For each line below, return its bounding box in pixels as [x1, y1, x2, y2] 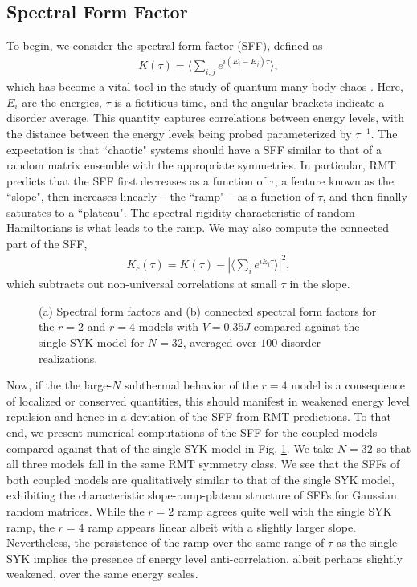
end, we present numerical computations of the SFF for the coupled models [6, 423, 378, 440]
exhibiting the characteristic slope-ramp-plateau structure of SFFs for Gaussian [6, 487, 397, 503]
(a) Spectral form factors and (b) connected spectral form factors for [39, 302, 377, 319]
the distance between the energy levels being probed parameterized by [6, 124, 352, 141]
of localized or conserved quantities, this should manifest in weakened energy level [6, 392, 410, 409]
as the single [336, 534, 398, 551]
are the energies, [22, 93, 102, 110]
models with [138, 318, 199, 335]
